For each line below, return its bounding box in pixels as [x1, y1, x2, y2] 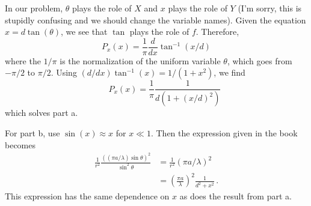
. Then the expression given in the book [150, 126, 298, 139]
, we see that [60, 25, 108, 38]
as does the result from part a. [179, 190, 292, 202]
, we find [214, 66, 245, 79]
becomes [5, 138, 36, 151]
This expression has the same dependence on [5, 190, 170, 202]
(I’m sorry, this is [238, 2, 302, 14]
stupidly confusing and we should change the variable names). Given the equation [5, 13, 306, 26]
